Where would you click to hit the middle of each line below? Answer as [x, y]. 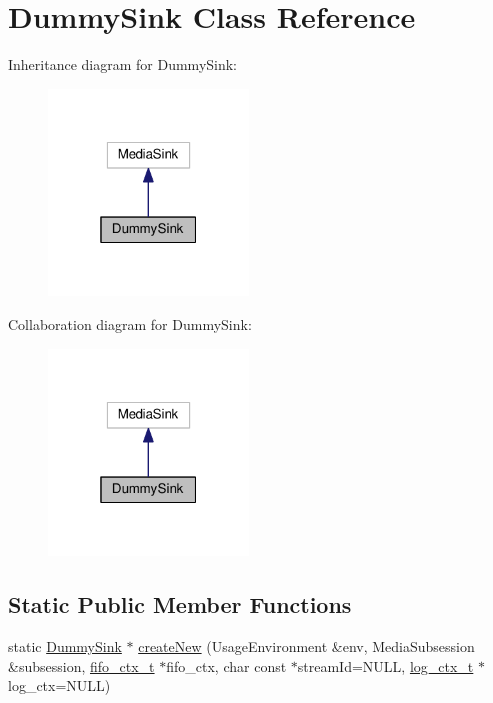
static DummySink [65, 646]
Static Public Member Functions [180, 604]
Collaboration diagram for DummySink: [130, 324]
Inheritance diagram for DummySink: [123, 64]
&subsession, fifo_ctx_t [81, 665]
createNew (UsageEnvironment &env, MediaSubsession [306, 646]
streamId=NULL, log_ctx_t [385, 665]
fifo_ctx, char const [226, 665]
